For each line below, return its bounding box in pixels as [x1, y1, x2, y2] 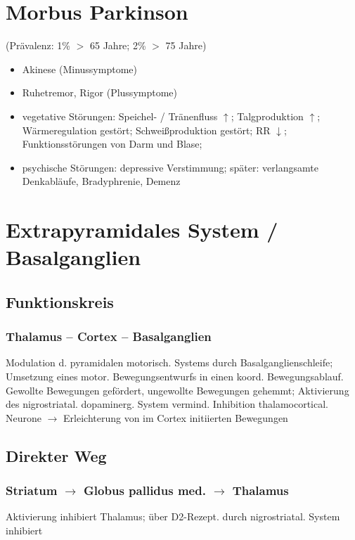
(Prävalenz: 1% [6, 38, 71, 53]
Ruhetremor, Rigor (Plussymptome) [22, 85, 177, 100]
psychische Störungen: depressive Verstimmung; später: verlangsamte [22, 160, 318, 174]
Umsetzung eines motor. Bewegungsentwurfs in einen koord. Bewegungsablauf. [6, 369, 344, 384]
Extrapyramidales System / [6, 215, 278, 244]
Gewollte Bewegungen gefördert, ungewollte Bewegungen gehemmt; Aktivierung [6, 382, 349, 397]
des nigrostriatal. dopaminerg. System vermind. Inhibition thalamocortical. [6, 397, 328, 411]
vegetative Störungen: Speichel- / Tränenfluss [22, 108, 218, 123]
